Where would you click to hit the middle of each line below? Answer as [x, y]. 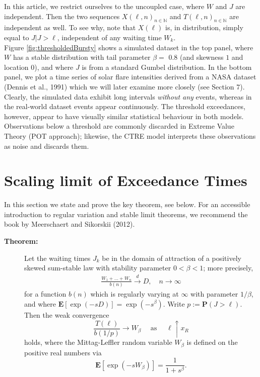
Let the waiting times [57, 258]
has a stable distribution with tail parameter [82, 57]
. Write [174, 303]
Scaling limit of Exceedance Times [126, 180]
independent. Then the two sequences [62, 16]
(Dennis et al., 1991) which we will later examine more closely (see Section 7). [124, 86]
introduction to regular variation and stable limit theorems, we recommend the [126, 214]
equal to [17, 37]
